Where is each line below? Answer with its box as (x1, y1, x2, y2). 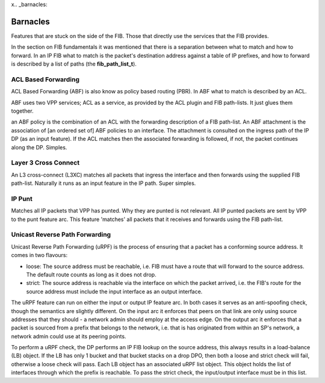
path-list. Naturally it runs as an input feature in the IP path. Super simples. (11, 179, 196, 187)
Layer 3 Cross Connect (11, 158, 80, 167)
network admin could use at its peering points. (11, 332, 126, 340)
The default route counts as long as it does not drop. (26, 271, 156, 278)
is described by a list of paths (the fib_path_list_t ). (11, 60, 137, 67)
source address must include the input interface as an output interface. (26, 288, 203, 295)
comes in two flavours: (11, 252, 68, 259)
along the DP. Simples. (11, 143, 67, 151)
